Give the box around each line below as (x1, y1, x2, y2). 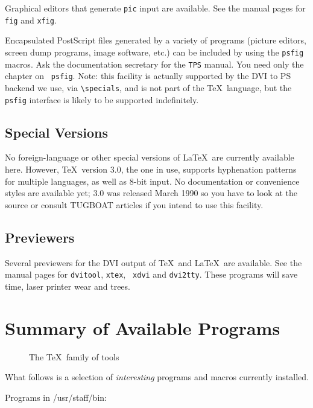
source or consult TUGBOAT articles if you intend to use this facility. (5, 198, 264, 211)
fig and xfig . (5, 13, 57, 26)
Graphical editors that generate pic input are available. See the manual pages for (5, 2, 306, 14)
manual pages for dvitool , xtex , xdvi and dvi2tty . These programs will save (5, 268, 298, 281)
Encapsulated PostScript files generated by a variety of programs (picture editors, (5, 34, 307, 46)
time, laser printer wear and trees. (5, 279, 130, 292)
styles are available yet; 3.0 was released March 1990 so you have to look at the (5, 186, 297, 199)
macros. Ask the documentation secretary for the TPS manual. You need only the (5, 57, 304, 70)
